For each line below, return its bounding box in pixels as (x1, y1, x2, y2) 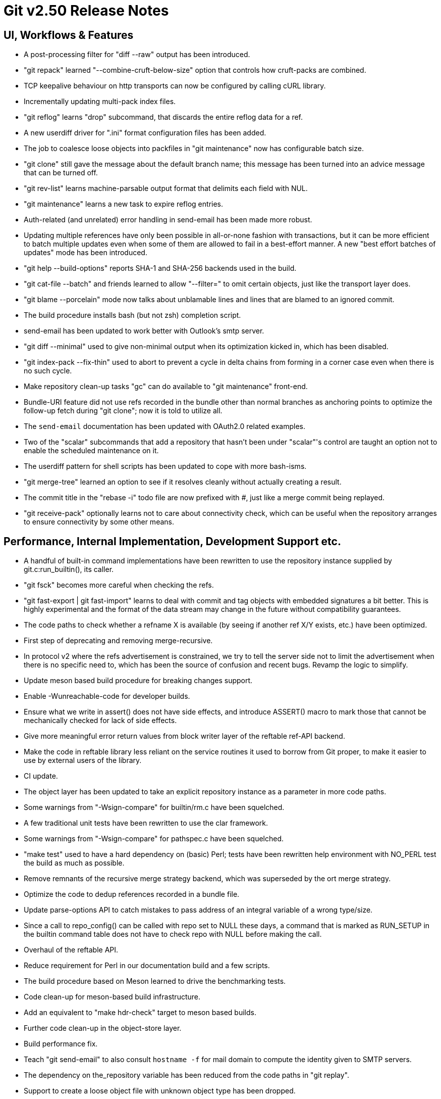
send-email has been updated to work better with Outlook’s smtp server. (24, 326, 264, 336)
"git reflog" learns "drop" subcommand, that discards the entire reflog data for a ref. (24, 113, 303, 122)
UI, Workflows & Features (4, 28, 134, 41)
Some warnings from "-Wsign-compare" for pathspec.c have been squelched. (24, 834, 284, 843)
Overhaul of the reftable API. (24, 945, 119, 954)
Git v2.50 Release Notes (4, 2, 169, 19)
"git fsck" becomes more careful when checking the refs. (24, 581, 214, 590)
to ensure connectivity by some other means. (24, 517, 174, 527)
